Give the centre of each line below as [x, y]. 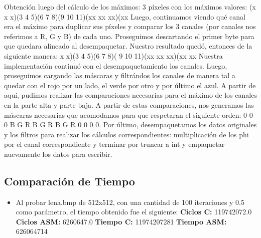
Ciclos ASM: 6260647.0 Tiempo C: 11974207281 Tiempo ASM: [121, 221]
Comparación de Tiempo [70, 181]
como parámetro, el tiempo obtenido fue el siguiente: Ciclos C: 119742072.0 [134, 212]
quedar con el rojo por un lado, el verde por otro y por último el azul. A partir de [130, 85]
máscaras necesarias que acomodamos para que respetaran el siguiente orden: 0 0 [128, 114]
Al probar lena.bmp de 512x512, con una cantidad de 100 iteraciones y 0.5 [130, 202]
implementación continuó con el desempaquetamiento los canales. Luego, [116, 65]
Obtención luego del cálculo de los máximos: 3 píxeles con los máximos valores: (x [130, 7]
